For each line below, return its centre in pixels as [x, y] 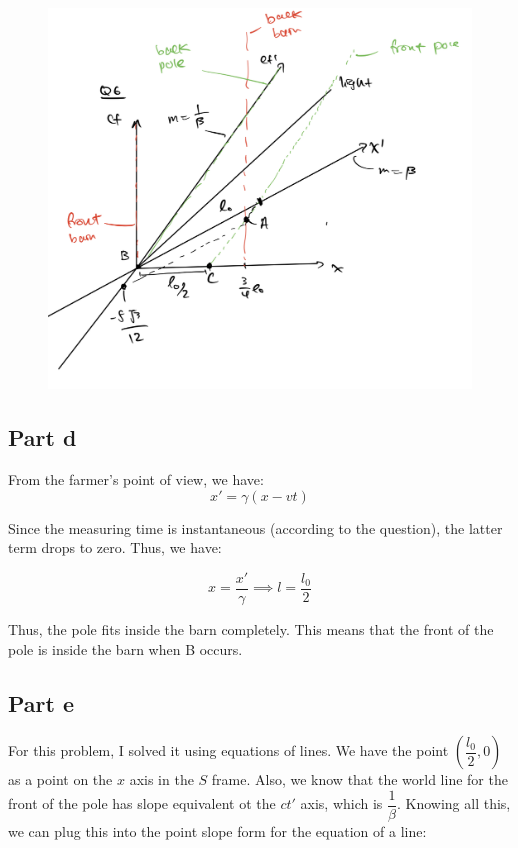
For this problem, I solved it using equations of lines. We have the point [228, 750]
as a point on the [60, 779]
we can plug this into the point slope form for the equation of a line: [217, 831]
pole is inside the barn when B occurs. [125, 648]
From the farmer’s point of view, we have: [136, 479]
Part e [41, 702]
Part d [42, 437]
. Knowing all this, [453, 803]
